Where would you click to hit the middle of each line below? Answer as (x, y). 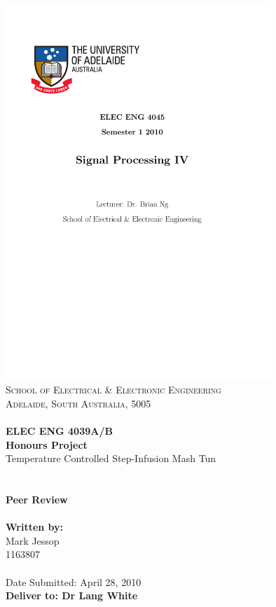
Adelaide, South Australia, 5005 (78, 403)
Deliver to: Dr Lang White (72, 595)
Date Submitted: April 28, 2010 (74, 581)
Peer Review (37, 500)
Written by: (35, 527)
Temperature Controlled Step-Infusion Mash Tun (111, 458)
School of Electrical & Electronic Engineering (113, 390)
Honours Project (47, 444)
